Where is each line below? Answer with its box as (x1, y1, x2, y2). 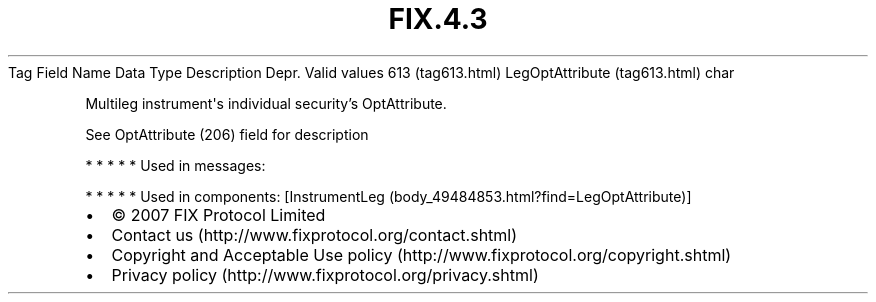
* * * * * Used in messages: (85, 156, 266, 174)
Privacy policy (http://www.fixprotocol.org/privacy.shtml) (111, 264, 539, 285)
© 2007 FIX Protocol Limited (111, 204, 326, 225)
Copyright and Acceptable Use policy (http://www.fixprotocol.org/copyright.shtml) (111, 244, 732, 265)
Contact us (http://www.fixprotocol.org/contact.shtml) (111, 224, 518, 245)
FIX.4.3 (388, 2, 488, 36)
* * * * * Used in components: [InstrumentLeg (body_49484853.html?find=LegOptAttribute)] (85, 187, 692, 205)
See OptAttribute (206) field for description (85, 125, 369, 143)
